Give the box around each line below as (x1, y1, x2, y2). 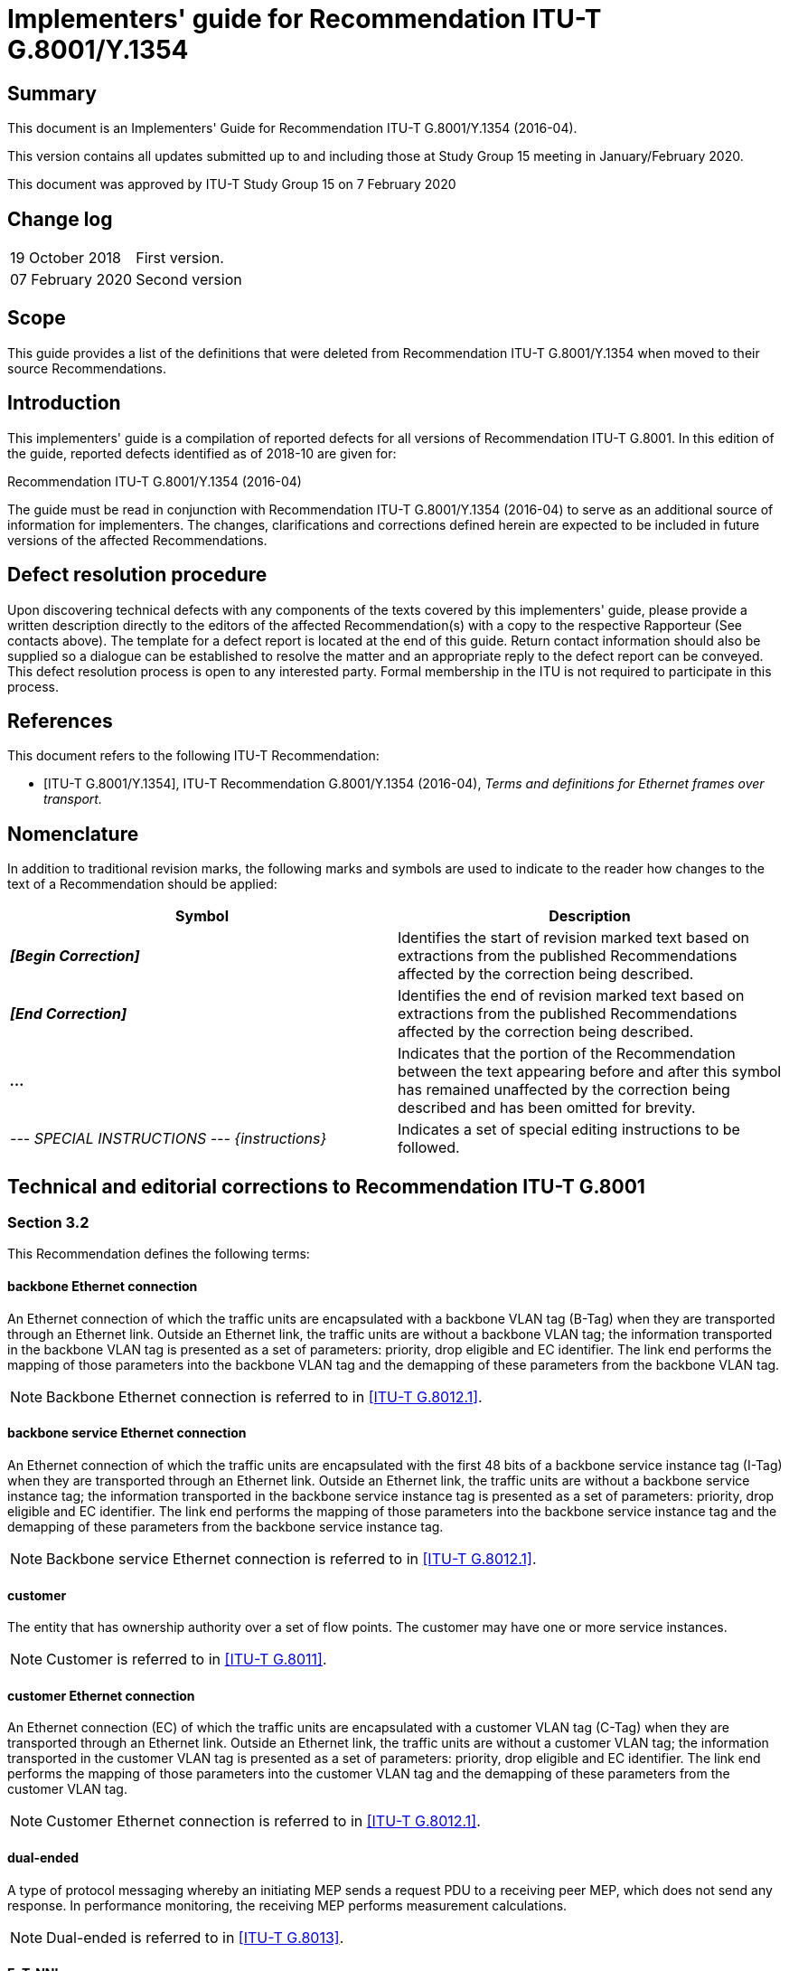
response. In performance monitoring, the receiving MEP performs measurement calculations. (7, 1897, 568, 1913)
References (7, 709, 113, 732)
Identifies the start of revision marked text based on (398, 929, 750, 948)
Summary (7, 81, 97, 105)
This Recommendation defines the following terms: (7, 1246, 310, 1262)
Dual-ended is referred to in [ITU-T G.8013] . (46, 1928, 344, 1947)
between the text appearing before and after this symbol (398, 1062, 782, 1081)
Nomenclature (7, 822, 139, 845)
